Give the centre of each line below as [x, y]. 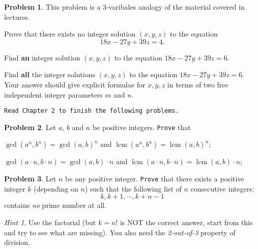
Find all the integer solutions [50, 74]
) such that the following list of [133, 188]
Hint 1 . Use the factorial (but [50, 222]
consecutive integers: [222, 188]
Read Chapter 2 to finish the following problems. [92, 111]
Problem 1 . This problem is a [52, 7]
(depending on [56, 188]
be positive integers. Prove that [141, 127]
